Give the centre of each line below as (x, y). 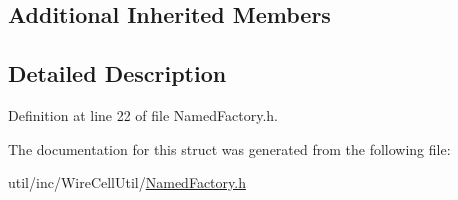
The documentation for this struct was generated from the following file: (229, 148)
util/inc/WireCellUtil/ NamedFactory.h (127, 182)
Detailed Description (117, 73)
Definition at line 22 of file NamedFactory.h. (143, 114)
